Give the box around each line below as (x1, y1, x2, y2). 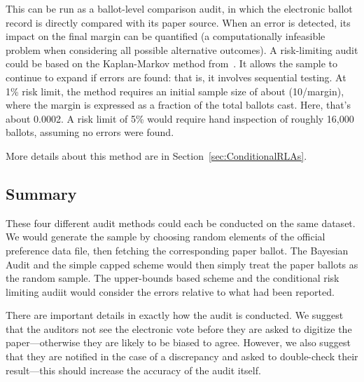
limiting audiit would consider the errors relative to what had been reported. (6, 284, 335, 299)
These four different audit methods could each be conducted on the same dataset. (6, 215, 356, 230)
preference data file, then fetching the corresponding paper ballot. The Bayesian (6, 243, 349, 257)
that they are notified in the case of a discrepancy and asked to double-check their (6, 349, 358, 364)
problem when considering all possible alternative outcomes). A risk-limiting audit (6, 42, 358, 57)
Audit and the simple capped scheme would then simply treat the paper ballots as (6, 257, 358, 271)
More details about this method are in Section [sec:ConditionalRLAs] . (6, 148, 307, 163)
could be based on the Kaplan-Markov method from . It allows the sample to (6, 56, 337, 71)
